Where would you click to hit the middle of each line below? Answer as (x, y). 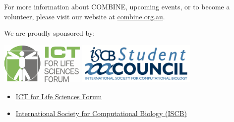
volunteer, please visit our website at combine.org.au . (85, 16)
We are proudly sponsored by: (50, 33)
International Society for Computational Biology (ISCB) (101, 113)
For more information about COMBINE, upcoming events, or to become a (117, 6)
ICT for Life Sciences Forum (59, 96)
